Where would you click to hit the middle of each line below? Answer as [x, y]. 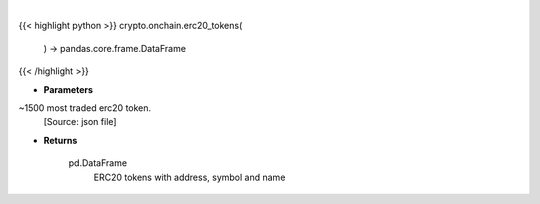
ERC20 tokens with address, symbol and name [189, 177]
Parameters [68, 89]
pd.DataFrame [98, 163]
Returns [60, 140]
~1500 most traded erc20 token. [85, 107]
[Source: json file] [80, 122]
